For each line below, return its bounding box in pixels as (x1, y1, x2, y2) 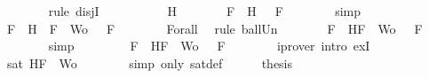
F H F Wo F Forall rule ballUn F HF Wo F (6, 19, 423, 37)
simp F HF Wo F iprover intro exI (48, 36, 370, 55)
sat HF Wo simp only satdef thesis (6, 53, 293, 72)
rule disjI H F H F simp (48, 2, 361, 19)
